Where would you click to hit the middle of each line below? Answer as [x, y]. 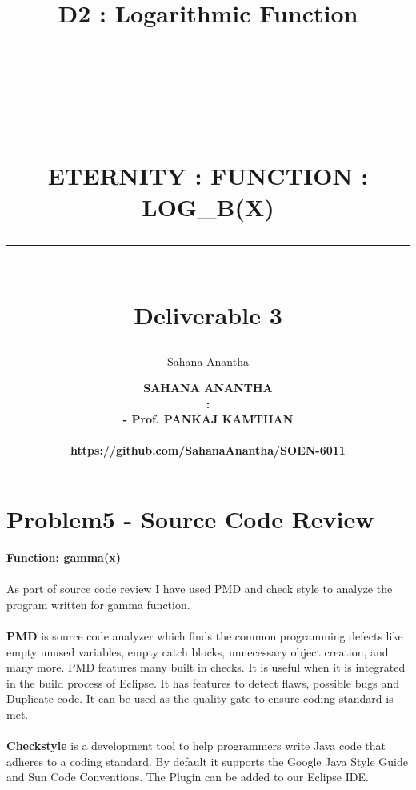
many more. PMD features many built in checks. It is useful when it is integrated [206, 667]
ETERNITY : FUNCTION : [208, 175]
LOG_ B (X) [208, 206]
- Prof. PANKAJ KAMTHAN [208, 419]
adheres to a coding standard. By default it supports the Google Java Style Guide [207, 761]
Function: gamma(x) [64, 557]
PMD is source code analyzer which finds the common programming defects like [205, 635]
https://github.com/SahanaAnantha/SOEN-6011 [208, 450]
